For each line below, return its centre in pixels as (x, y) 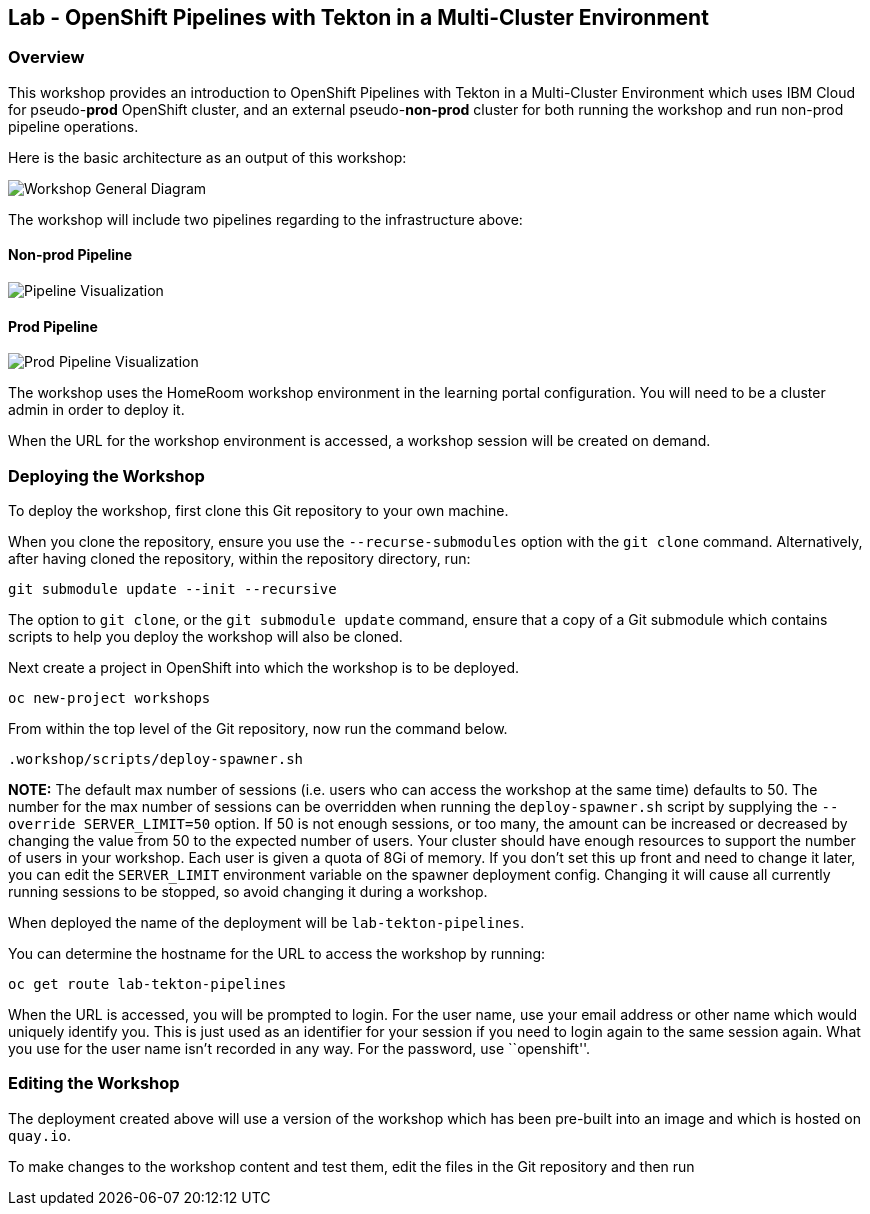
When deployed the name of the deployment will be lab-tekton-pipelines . (266, 922)
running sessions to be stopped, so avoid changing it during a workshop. (248, 891)
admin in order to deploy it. (96, 410)
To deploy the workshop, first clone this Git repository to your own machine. (258, 510)
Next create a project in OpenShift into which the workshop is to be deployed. (264, 667)
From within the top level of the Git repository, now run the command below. (258, 728)
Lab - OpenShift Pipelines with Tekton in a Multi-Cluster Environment (358, 17)
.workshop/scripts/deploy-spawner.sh (156, 758)
